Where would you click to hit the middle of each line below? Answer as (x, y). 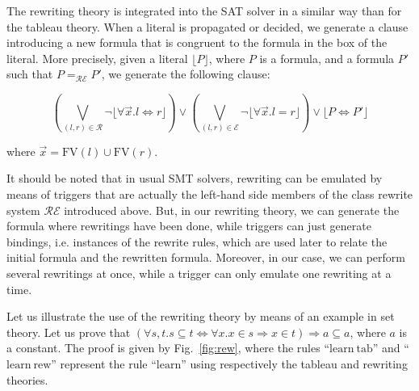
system (23, 210)
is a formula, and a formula (327, 58)
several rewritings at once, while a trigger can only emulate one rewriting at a (199, 273)
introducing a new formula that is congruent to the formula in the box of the (197, 42)
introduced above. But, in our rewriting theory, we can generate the (232, 210)
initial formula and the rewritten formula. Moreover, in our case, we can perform (206, 257)
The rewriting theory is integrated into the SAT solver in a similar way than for (204, 11)
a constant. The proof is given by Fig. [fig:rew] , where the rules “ (168, 348)
